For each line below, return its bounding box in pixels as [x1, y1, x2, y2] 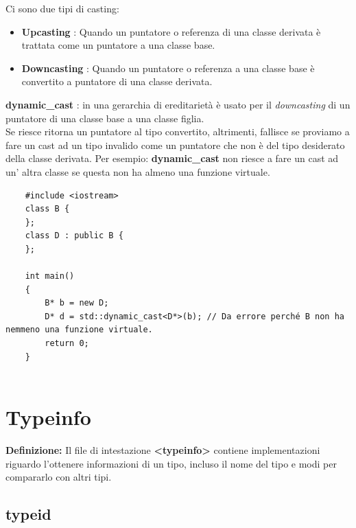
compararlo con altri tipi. [5, 470, 112, 484]
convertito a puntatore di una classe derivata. [21, 74, 213, 89]
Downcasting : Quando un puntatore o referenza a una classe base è [21, 60, 315, 75]
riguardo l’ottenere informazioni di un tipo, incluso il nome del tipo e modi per [5, 456, 337, 470]
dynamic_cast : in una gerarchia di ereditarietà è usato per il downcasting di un [5, 97, 351, 111]
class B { [25, 204, 70, 214]
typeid [5, 503, 51, 525]
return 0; [45, 338, 89, 349]
